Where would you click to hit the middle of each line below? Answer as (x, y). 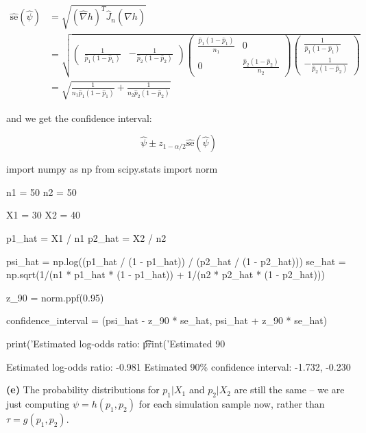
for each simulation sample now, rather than (232, 404)
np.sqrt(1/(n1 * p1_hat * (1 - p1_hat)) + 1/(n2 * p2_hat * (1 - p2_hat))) (166, 274)
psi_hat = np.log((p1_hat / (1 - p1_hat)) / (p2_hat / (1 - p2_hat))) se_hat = (176, 261)
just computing (38, 404)
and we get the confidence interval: (79, 117)
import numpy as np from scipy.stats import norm (112, 169)
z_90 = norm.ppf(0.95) (55, 297)
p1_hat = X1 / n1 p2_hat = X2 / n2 (86, 238)
